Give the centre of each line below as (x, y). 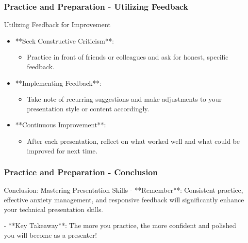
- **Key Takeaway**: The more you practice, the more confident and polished (120, 225)
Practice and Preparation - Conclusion (81, 172)
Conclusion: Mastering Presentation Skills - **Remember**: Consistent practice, (124, 190)
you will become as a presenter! (50, 235)
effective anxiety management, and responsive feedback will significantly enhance (124, 199)
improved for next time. (62, 150)
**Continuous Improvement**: (61, 125)
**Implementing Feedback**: (58, 83)
